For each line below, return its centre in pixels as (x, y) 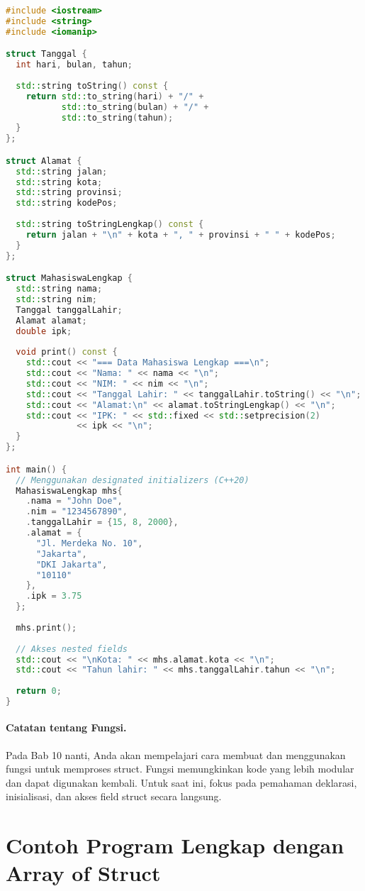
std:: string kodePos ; (67, 203)
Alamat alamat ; (51, 320)
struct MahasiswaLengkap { (69, 278)
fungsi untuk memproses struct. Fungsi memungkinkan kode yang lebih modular (180, 769)
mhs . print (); (46, 627)
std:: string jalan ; (62, 171)
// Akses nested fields (72, 649)
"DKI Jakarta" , (72, 564)
